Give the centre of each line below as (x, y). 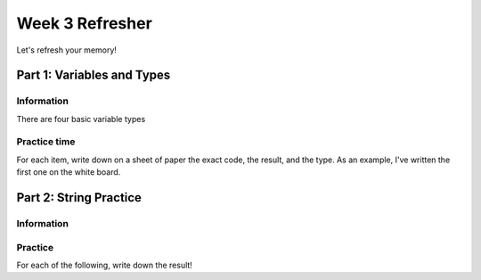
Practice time (46, 142)
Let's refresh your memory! (67, 50)
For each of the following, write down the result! (105, 265)
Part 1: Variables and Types (94, 75)
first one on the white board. (69, 172)
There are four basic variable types (81, 119)
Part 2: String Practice (79, 198)
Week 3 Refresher (85, 23)
